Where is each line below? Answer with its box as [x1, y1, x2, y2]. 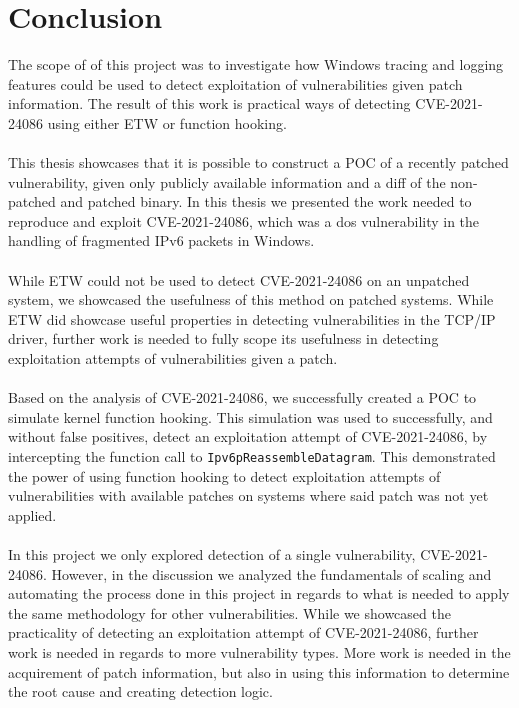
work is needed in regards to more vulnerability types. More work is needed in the [8, 642, 511, 662]
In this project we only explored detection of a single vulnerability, [8, 544, 416, 565]
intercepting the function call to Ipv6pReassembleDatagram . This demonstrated [8, 446, 496, 466]
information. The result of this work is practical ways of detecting [8, 93, 411, 114]
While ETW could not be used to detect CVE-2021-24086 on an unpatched [8, 269, 470, 290]
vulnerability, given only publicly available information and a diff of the [8, 171, 446, 192]
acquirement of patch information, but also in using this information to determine [8, 661, 510, 682]
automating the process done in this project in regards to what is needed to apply [8, 583, 510, 604]
